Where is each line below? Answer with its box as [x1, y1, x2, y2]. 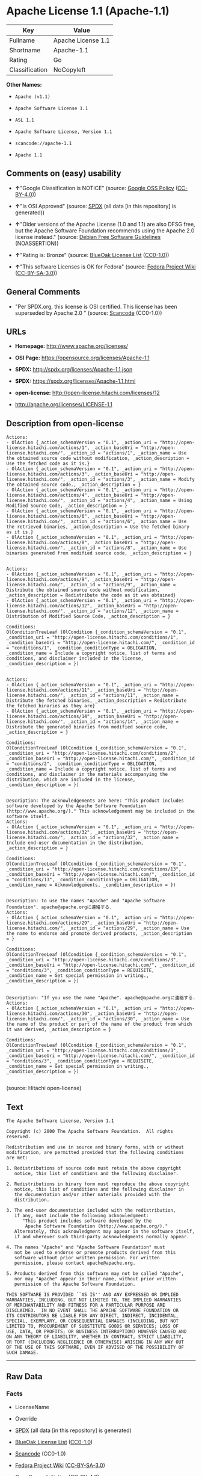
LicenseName [14, 1403, 49, 1410]
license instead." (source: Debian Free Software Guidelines [14, 233, 161, 240]
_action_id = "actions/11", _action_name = [68, 692, 179, 699]
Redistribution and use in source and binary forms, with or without [6, 1144, 185, 1150]
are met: [6, 1155, 28, 1161]
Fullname [9, 36, 35, 45]
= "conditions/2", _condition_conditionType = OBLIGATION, [6, 761, 158, 767]
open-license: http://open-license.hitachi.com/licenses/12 [14, 389, 161, 397]
